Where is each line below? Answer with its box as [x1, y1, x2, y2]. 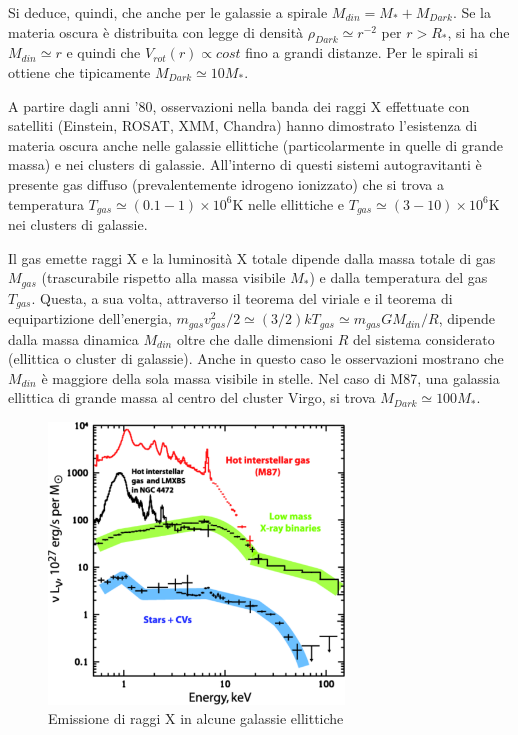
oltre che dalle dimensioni [176, 328, 333, 349]
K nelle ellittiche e [232, 193, 345, 214]
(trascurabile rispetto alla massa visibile [41, 267, 286, 288]
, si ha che [447, 21, 510, 42]
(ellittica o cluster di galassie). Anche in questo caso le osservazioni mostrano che [8, 348, 504, 369]
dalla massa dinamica [8, 328, 139, 349]
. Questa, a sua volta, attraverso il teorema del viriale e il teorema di [31, 287, 453, 308]
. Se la [452, 2, 492, 22]
